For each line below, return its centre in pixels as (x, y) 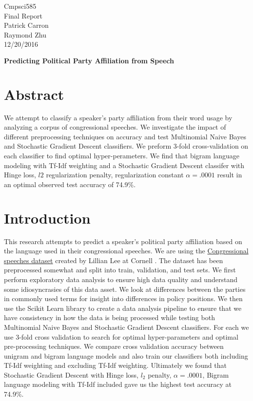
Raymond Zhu (25, 34)
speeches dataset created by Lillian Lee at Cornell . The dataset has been (114, 260)
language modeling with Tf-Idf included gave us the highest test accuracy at (118, 384)
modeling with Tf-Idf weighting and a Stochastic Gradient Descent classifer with (124, 165)
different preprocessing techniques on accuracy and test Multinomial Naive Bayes (125, 136)
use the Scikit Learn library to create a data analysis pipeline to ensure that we (123, 308)
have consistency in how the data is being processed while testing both (109, 317)
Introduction (47, 218)
